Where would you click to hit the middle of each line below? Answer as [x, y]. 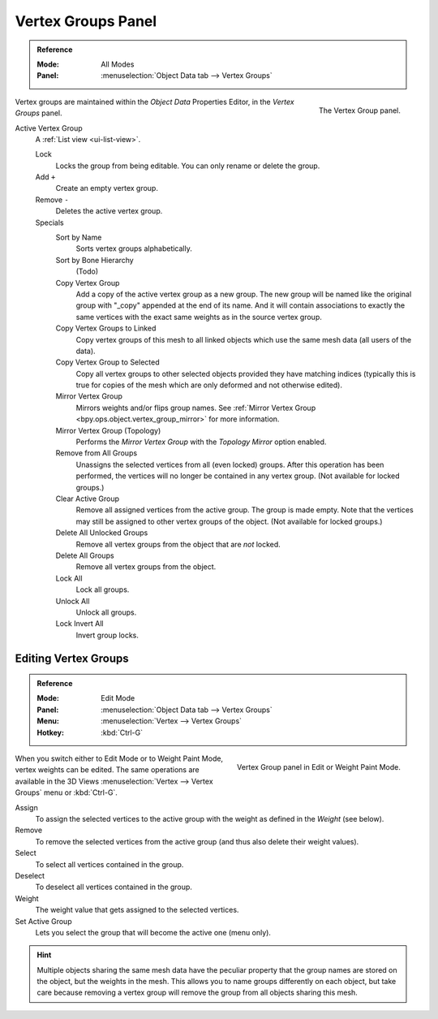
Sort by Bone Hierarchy [94, 260]
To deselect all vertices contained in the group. [114, 887]
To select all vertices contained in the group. [109, 864]
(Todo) [87, 271]
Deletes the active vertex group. [109, 211]
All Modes [118, 64]
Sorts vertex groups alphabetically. [134, 248]
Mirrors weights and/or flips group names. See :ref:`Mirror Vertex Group [196, 408]
